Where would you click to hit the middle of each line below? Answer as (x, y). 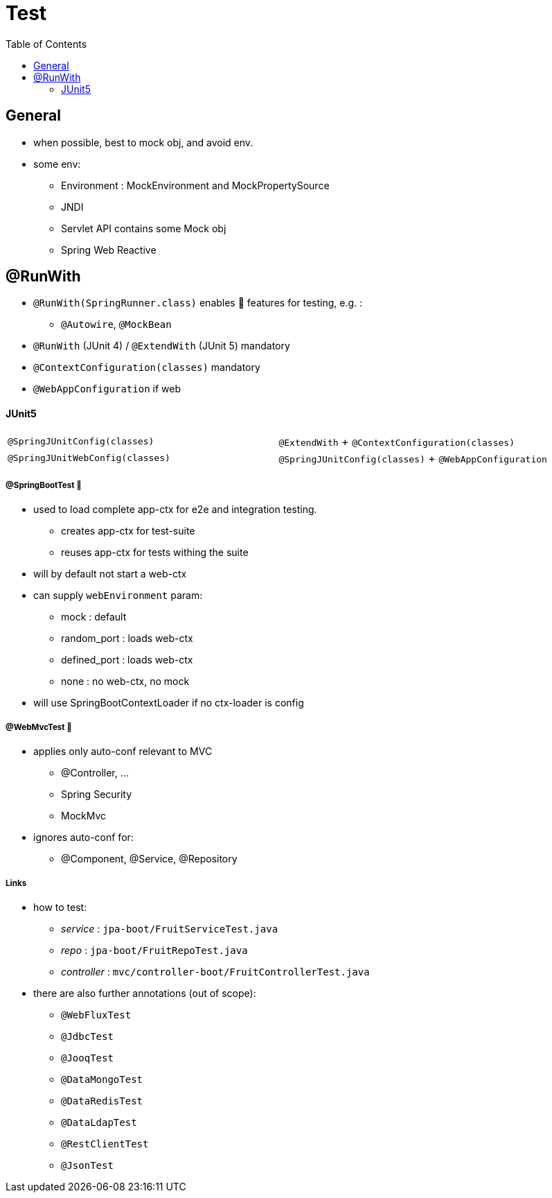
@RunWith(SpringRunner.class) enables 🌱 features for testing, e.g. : (198, 303)
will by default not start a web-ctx (110, 574)
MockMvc (84, 816)
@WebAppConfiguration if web (107, 389)
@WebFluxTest (96, 1015)
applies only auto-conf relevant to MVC (123, 752)
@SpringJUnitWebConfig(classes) (89, 458)
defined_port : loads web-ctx (127, 660)
